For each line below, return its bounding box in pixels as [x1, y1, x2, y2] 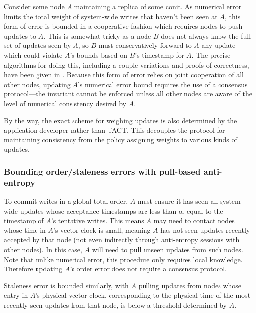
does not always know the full [161, 30, 251, 41]
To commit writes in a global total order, [4, 196, 128, 206]
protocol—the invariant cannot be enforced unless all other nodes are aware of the [4, 89, 252, 99]
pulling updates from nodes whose [138, 280, 242, 290]
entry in [4, 290, 28, 300]
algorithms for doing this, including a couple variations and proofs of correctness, [4, 59, 249, 70]
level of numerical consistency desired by [4, 98, 127, 108]
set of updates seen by [4, 40, 71, 50]
